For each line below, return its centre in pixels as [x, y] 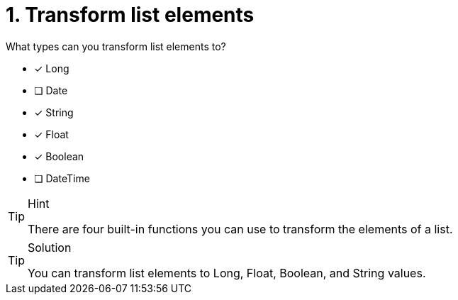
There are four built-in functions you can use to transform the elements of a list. [240, 229]
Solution [50, 247]
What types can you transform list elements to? [116, 46]
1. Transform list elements [130, 15]
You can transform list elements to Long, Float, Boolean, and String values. [227, 273]
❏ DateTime [62, 178]
